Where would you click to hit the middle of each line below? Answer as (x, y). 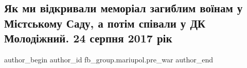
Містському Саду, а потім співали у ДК (105, 23)
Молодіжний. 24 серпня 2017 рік (88, 38)
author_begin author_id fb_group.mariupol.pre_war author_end (109, 59)
